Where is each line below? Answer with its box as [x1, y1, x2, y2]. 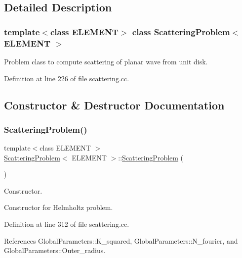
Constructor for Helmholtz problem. [4, 202, 113, 212]
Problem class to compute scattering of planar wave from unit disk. [4, 56, 208, 66]
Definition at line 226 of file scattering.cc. [4, 73, 129, 83]
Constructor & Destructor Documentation [4, 97, 225, 112]
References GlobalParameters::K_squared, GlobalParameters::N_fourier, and [4, 235, 238, 246]
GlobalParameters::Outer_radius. [4, 245, 106, 256]
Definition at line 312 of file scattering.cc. [4, 219, 129, 229]
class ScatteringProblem [132, 25, 230, 38]
